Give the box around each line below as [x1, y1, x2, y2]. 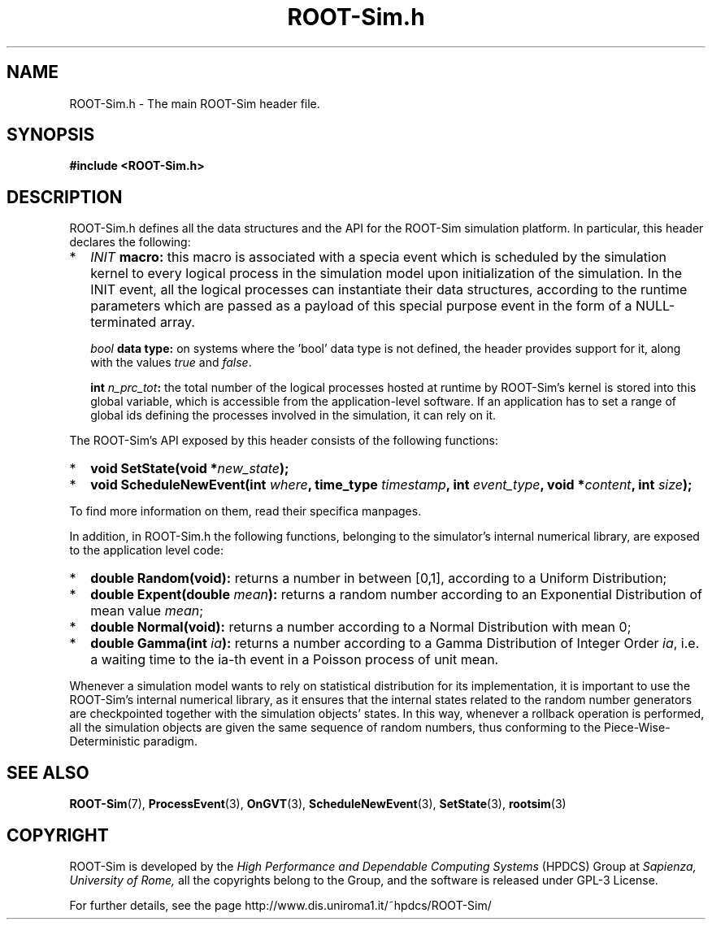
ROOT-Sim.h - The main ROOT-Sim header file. [69, 96, 320, 111]
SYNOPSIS [7, 124, 95, 146]
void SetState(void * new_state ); [90, 460, 289, 477]
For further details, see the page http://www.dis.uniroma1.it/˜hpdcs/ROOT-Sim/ [69, 898, 492, 912]
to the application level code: [69, 543, 224, 558]
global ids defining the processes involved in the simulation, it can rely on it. [90, 408, 496, 423]
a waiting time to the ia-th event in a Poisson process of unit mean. [90, 651, 499, 668]
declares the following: [69, 235, 191, 250]
